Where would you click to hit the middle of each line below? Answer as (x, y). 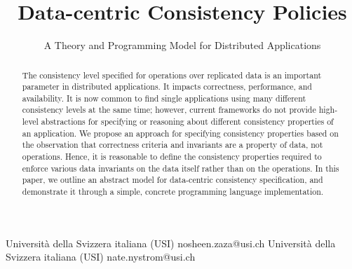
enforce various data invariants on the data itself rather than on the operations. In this (181, 168)
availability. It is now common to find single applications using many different (164, 98)
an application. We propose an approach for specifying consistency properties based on (180, 133)
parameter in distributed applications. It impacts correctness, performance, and (167, 87)
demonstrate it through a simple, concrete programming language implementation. (173, 192)
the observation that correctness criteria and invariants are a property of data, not (172, 145)
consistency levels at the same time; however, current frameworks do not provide (169, 110)
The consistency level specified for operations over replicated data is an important (172, 75)
